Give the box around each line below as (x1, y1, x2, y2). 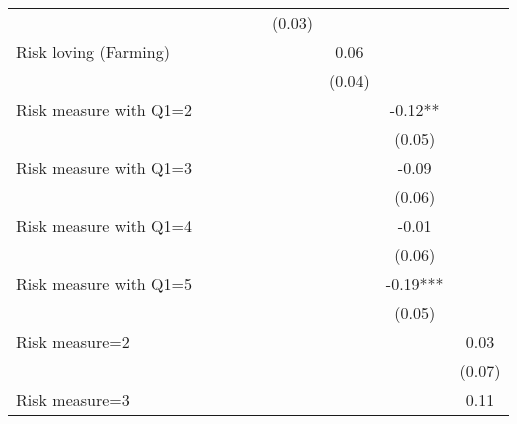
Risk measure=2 (16, 330, 130, 353)
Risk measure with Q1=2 (16, 98, 192, 121)
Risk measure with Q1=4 (16, 214, 192, 237)
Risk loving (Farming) (16, 40, 170, 63)
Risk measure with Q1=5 (16, 272, 192, 295)
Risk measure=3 (16, 388, 130, 411)
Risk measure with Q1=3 (16, 156, 192, 179)
